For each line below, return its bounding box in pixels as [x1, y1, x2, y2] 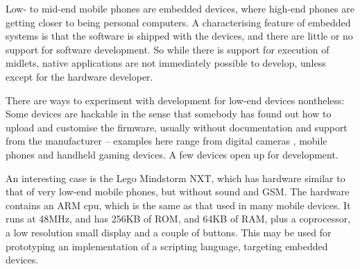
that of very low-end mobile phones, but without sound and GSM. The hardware [6, 184, 350, 199]
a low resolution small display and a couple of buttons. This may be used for [6, 225, 332, 239]
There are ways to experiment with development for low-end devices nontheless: [6, 92, 345, 107]
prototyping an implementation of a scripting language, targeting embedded [6, 238, 328, 253]
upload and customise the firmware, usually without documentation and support [6, 120, 348, 134]
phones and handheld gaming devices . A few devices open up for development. [6, 147, 338, 161]
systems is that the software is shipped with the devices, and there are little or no [6, 28, 353, 43]
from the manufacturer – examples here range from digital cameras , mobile [6, 133, 327, 148]
